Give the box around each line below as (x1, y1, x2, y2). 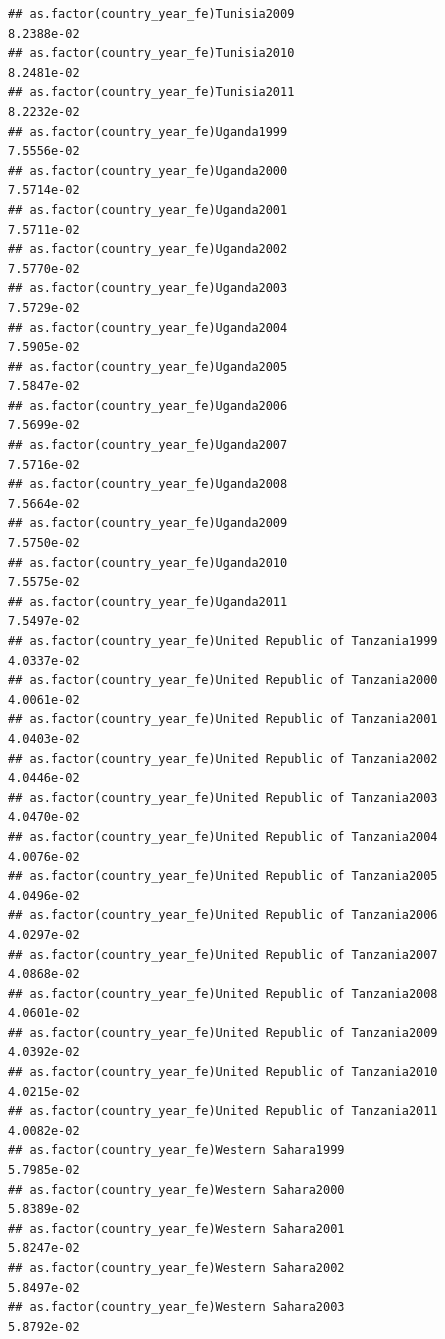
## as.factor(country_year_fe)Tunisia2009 (8, 7, 295, 21)
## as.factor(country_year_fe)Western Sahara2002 (8, 1261, 345, 1275)
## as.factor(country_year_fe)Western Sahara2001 (8, 1221, 345, 1236)
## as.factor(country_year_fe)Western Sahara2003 (8, 1300, 345, 1315)
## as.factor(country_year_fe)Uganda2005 (8, 359, 288, 374)
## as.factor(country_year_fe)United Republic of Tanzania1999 (8, 634, 438, 648)
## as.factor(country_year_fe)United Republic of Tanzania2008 (8, 986, 438, 1001)
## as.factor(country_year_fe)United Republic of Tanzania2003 (8, 790, 438, 805)
